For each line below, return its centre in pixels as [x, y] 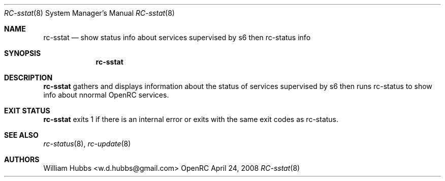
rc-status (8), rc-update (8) [87, 144]
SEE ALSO [21, 135]
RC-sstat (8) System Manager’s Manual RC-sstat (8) [89, 13]
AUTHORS [22, 159]
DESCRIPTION [28, 78]
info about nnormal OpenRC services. [106, 95]
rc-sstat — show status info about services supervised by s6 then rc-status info [177, 37]
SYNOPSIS [23, 53]
